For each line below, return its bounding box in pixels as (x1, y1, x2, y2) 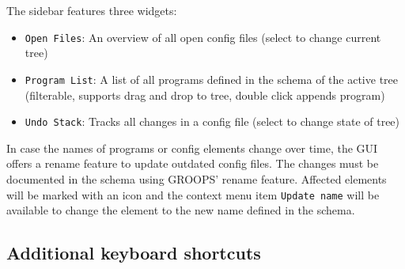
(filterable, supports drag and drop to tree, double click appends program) (25, 86, 385, 103)
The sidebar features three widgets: (6, 2, 177, 18)
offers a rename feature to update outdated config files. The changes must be (6, 155, 379, 172)
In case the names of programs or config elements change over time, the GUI (6, 139, 378, 156)
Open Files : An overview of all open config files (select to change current (25, 28, 381, 45)
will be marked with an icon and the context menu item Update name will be (6, 186, 380, 203)
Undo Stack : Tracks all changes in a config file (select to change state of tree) (25, 113, 400, 130)
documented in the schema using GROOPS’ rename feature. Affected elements (6, 170, 387, 187)
